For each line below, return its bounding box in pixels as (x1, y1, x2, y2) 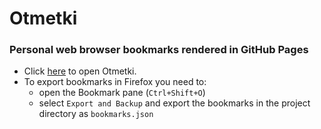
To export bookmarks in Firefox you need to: (23, 76, 207, 88)
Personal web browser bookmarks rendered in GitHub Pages (9, 43, 309, 57)
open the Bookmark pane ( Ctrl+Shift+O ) (38, 87, 206, 99)
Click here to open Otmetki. (23, 65, 137, 77)
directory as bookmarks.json (38, 108, 154, 120)
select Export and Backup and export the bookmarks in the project (38, 97, 311, 109)
